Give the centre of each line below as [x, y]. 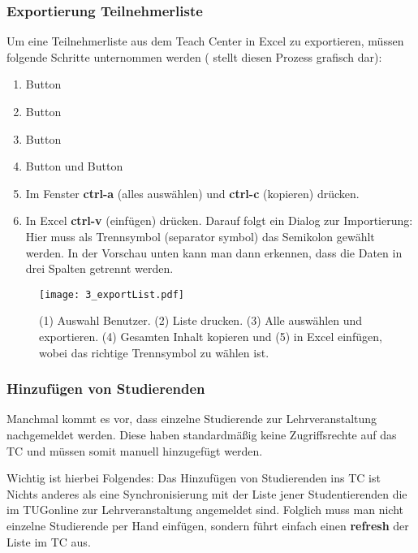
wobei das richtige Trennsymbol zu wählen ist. [154, 352]
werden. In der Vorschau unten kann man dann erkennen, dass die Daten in [214, 252]
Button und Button [74, 166]
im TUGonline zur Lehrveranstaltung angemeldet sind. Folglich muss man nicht [205, 510]
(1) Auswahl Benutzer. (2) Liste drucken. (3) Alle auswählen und [201, 320]
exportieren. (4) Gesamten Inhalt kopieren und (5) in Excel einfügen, [211, 336]
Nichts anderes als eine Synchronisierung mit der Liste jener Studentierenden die [207, 493]
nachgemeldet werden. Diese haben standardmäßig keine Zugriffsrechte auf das [202, 434]
